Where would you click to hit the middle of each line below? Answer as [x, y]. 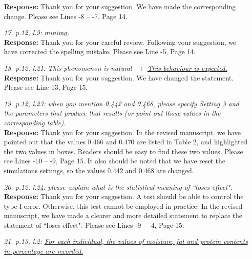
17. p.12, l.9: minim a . [37, 32]
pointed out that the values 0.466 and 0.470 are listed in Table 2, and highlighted [126, 142]
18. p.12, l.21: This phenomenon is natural [68, 68]
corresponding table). [35, 122]
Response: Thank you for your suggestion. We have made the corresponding [120, 6]
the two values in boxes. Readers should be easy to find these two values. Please [124, 151]
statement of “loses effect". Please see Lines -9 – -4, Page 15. [94, 225]
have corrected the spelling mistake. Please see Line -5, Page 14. [100, 51]
